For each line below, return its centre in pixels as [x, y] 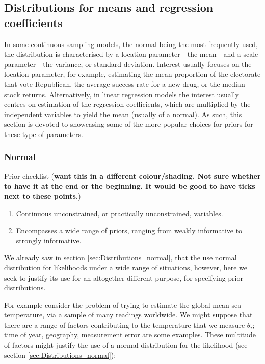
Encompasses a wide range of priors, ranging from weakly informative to [129, 230]
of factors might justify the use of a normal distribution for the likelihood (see [126, 345]
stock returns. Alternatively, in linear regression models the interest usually [122, 94]
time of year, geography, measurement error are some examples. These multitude [130, 335]
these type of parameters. [44, 134]
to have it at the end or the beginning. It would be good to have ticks [130, 186]
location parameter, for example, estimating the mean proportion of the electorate [132, 74]
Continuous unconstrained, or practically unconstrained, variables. [120, 213]
